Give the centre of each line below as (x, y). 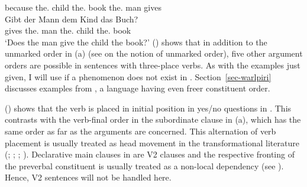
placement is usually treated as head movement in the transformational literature (152, 142)
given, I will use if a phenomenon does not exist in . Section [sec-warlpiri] (138, 76)
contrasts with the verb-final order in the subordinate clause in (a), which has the (153, 119)
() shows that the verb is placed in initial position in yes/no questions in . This (148, 108)
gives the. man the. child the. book (68, 30)
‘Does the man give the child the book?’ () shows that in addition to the (136, 42)
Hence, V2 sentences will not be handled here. (88, 177)
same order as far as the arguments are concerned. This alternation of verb (140, 131)
